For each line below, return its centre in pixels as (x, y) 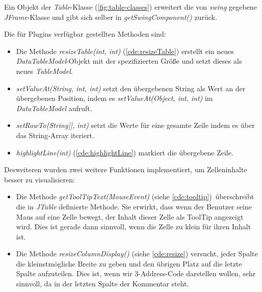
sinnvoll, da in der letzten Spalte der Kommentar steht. (102, 284)
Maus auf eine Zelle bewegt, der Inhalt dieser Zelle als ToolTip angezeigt (130, 216)
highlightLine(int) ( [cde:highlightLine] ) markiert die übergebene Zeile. (125, 152)
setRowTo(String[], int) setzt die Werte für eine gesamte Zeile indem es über (135, 125)
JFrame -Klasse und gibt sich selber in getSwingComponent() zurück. (111, 17)
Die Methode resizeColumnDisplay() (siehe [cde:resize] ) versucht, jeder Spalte (137, 254)
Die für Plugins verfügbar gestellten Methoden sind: (85, 34)
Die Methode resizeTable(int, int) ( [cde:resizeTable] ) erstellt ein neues (125, 51)
